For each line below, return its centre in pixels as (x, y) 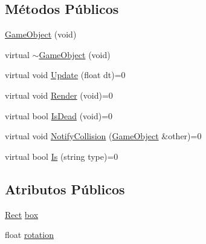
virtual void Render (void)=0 (59, 95)
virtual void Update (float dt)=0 (65, 75)
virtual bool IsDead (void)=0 (59, 115)
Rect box (22, 214)
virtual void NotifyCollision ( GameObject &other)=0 (103, 136)
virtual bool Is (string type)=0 (62, 156)
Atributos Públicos (65, 189)
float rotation (29, 235)
